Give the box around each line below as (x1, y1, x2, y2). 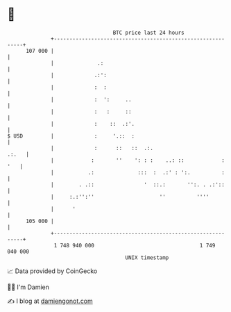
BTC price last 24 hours (112, 29, 185, 36)
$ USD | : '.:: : (7, 132, 135, 140)
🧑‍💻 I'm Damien (7, 283, 50, 291)
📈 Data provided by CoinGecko (7, 267, 98, 275)
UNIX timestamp (125, 254, 169, 261)
